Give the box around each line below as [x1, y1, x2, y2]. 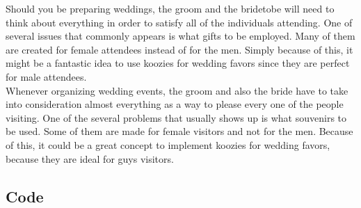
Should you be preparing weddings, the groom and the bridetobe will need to [6, 1, 335, 15]
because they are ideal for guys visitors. [6, 151, 174, 166]
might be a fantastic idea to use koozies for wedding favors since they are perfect [6, 56, 350, 70]
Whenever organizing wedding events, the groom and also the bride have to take [6, 83, 348, 97]
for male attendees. [6, 69, 87, 83]
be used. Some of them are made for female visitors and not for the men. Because [6, 124, 353, 138]
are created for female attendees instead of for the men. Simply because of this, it [6, 42, 353, 56]
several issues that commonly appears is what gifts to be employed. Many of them [6, 29, 355, 43]
